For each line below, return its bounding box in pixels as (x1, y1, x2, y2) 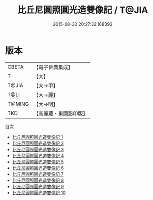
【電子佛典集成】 (33, 64, 73, 71)
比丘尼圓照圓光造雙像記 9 (12, 183, 64, 189)
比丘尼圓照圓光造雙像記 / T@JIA (17, 4, 149, 16)
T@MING (7, 100, 29, 107)
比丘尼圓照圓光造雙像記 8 (12, 177, 64, 183)
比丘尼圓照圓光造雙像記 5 (12, 159, 64, 164)
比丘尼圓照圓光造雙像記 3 (12, 146, 64, 152)
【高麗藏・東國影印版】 (33, 110, 88, 117)
